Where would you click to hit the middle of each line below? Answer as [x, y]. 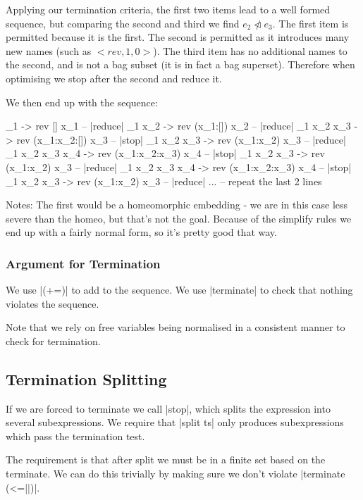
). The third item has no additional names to [250, 50]
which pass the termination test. [75, 436]
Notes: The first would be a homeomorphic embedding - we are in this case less [177, 205]
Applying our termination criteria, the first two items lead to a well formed [168, 9]
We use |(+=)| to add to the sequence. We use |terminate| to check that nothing [179, 290]
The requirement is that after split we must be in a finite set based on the [166, 460]
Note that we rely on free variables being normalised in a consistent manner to [176, 327]
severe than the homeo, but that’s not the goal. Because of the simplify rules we [179, 218]
